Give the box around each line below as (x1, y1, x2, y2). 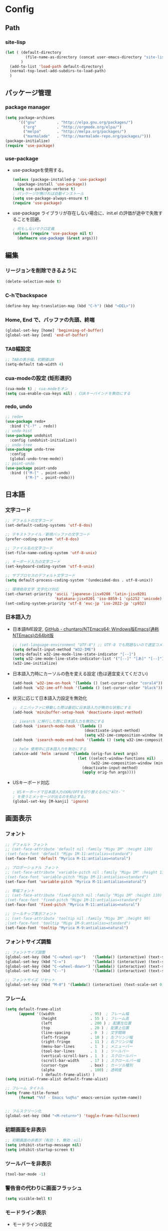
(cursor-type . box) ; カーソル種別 (40, 1063, 133, 1068)
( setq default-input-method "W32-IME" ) (12, 647, 96, 652)
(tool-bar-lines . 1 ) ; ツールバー (40, 1049, 129, 1054)
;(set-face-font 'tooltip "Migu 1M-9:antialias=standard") (5, 920, 131, 926)
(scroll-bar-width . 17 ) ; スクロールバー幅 (40, 1058, 140, 1063)
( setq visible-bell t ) (5, 1196, 52, 1201)
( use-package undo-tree (5, 447, 55, 452)
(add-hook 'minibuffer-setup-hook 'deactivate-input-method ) (12, 709, 143, 715)
